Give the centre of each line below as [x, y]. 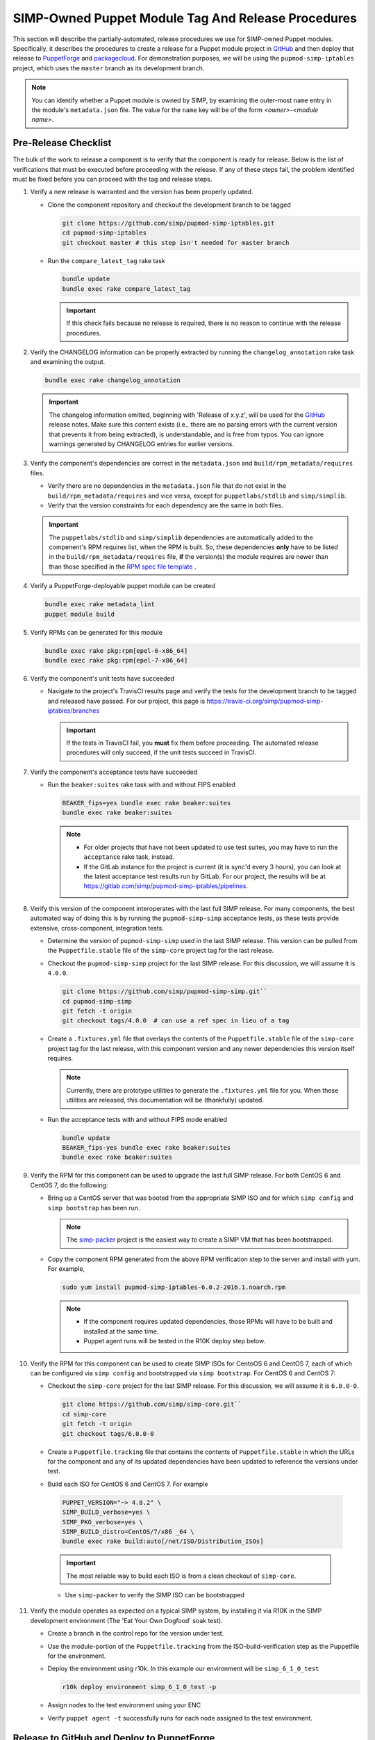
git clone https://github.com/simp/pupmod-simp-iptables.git [168, 223]
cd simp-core [84, 1414]
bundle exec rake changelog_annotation [112, 380]
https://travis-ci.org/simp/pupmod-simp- [265, 701]
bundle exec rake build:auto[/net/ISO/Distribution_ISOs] [163, 1541]
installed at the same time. [121, 1331]
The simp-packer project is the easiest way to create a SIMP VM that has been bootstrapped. [200, 1240]
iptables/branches [74, 711]
